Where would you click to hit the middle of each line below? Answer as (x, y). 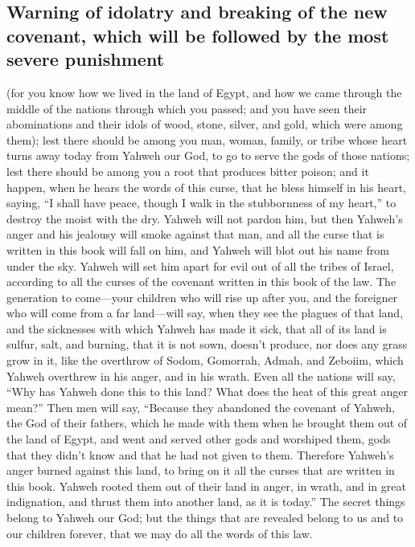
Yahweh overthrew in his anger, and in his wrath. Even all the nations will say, (201, 376)
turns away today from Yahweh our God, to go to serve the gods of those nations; (208, 155)
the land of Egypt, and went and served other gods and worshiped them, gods (199, 439)
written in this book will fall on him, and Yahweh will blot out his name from (198, 249)
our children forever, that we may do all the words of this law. (160, 533)
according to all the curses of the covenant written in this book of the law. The (201, 282)
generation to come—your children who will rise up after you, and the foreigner (202, 297)
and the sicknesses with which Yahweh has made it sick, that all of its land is (197, 328)
